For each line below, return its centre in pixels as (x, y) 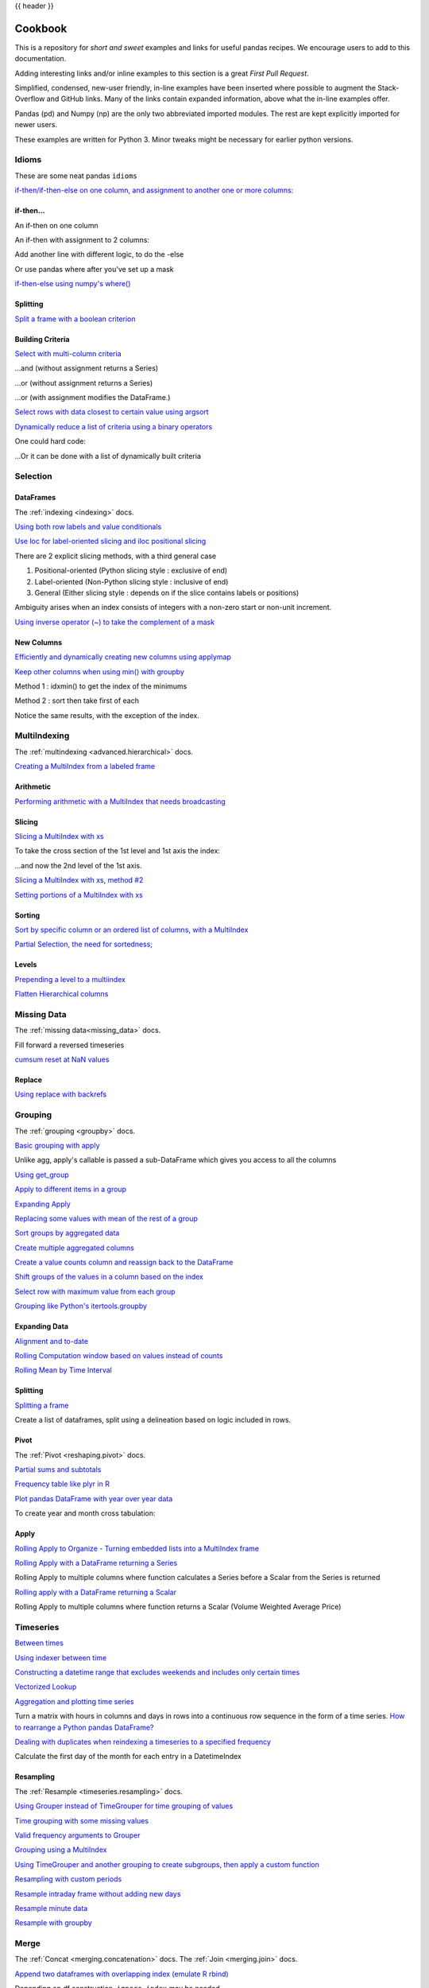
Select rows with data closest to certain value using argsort (112, 412)
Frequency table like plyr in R (62, 1484)
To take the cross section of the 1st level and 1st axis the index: (118, 851)
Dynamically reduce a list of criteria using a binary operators (114, 426)
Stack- (388, 88)
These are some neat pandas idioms (76, 176)
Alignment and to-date (52, 1341)
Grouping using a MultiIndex (61, 1850)
